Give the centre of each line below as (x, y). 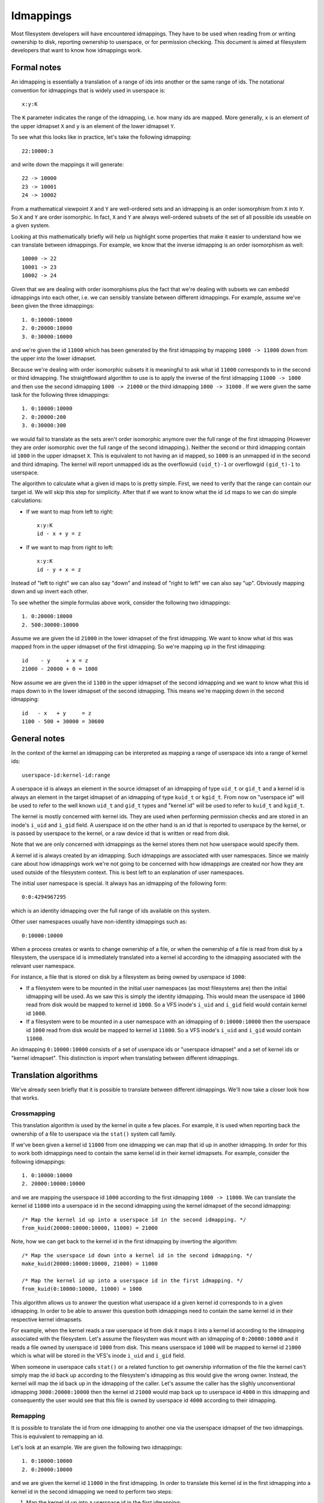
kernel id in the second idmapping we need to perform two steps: (92, 1492)
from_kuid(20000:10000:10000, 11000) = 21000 (90, 1228)
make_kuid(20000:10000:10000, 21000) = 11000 (90, 1264)
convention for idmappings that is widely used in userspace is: (88, 90)
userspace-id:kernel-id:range (66, 775)
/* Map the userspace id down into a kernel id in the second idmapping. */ (137, 1255)
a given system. (31, 225)
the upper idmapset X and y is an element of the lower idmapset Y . (93, 126)
